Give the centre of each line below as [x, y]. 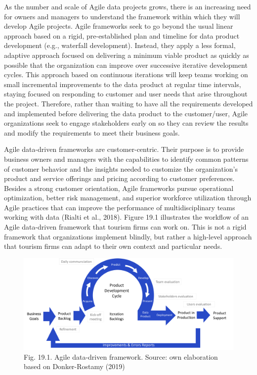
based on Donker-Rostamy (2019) [74, 366]
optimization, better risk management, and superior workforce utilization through [128, 198]
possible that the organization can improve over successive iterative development [126, 65]
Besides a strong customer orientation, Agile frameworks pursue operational [119, 188]
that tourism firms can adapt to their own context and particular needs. [113, 246]
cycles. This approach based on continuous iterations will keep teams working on [126, 74]
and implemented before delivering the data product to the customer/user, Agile [126, 113]
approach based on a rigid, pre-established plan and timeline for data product [122, 35]
